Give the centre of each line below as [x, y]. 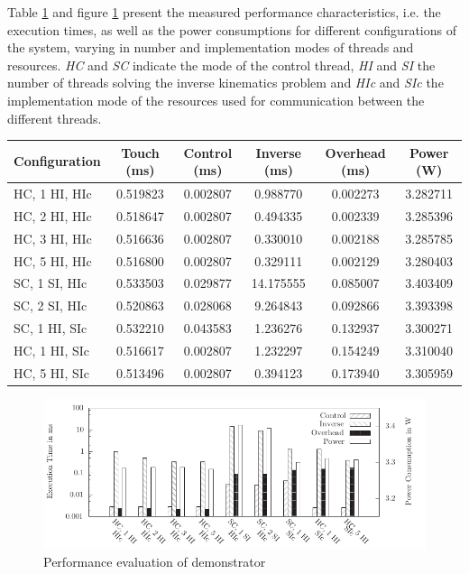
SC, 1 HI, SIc [51, 328]
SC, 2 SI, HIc [51, 306]
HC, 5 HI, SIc [51, 372]
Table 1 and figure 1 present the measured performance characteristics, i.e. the [224, 12]
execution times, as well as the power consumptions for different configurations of [232, 29]
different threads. [55, 118]
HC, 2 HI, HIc [53, 215]
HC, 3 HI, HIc [53, 238]
